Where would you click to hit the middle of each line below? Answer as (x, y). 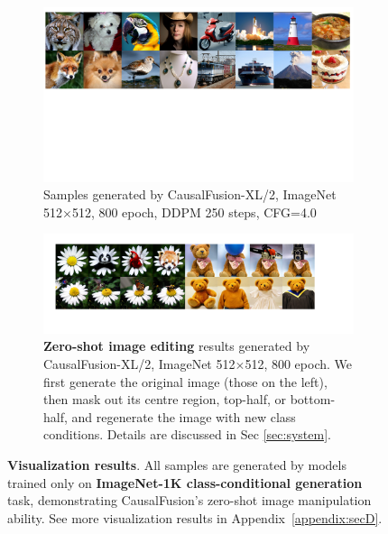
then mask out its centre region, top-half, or (165, 399)
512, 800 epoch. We (298, 363)
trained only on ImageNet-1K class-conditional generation (185, 482)
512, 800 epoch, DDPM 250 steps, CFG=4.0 (194, 212)
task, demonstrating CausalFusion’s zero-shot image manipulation (189, 500)
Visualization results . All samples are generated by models (177, 464)
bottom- (313, 399)
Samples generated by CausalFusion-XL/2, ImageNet (190, 194)
